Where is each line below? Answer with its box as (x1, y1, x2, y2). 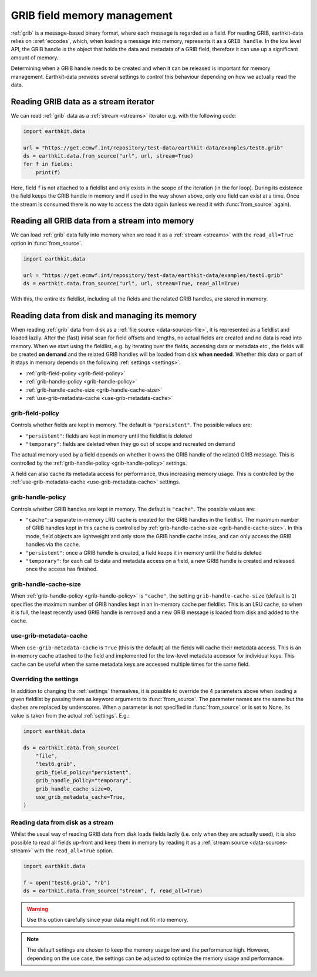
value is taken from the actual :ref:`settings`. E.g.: (11, 712, 130, 719)
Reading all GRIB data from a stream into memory (11, 216, 194, 226)
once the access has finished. (25, 565, 98, 573)
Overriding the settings (11, 675, 79, 683)
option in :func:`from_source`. (11, 239, 83, 246)
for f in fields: (23, 161, 73, 168)
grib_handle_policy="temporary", (35, 777, 132, 784)
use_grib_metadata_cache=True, (35, 793, 126, 800)
